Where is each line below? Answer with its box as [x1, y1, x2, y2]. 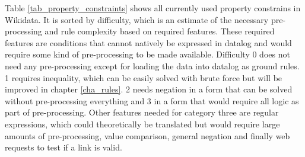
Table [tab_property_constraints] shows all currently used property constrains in [5, 2, 301, 14]
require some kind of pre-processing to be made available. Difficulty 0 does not [5, 48, 290, 60]
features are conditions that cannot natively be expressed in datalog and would [5, 36, 292, 49]
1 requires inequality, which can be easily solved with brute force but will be [5, 71, 282, 84]
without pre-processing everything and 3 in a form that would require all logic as [5, 94, 299, 107]
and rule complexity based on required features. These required [45, 25, 275, 37]
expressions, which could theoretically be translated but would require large [5, 117, 280, 130]
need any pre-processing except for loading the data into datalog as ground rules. [5, 59, 300, 72]
